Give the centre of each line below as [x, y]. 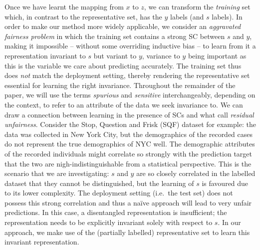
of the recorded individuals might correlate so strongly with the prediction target [128, 153]
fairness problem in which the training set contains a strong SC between [115, 36]
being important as [217, 55]
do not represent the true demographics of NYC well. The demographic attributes [130, 144]
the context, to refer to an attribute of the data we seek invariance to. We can [124, 104]
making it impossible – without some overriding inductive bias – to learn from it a [130, 46]
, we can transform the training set [197, 6]
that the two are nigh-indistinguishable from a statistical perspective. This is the [128, 163]
